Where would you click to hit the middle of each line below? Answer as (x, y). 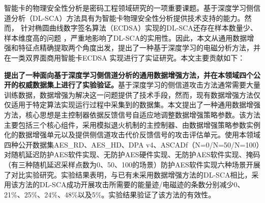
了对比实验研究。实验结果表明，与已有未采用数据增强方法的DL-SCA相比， (128, 174)
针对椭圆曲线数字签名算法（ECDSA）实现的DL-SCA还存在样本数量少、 (139, 28)
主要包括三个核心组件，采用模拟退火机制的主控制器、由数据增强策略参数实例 (132, 124)
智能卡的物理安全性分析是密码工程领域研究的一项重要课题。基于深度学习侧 (129, 8)
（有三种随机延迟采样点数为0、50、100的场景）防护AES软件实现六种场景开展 (132, 164)
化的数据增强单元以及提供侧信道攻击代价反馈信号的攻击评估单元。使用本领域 (132, 135)
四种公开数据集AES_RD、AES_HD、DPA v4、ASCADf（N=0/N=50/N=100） (132, 144)
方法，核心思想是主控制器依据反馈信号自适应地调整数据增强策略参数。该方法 (132, 114)
